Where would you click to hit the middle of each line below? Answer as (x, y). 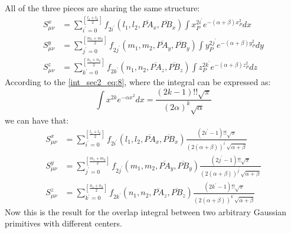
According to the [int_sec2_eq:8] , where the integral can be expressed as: (138, 82)
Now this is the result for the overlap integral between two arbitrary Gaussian (146, 211)
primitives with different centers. (63, 223)
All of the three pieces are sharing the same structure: (102, 8)
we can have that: (37, 120)
